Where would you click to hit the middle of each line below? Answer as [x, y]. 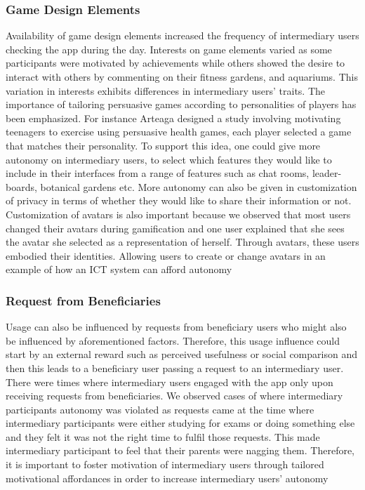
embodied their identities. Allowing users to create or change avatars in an [166, 255]
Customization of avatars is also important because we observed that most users [178, 214]
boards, [21, 186]
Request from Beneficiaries [83, 300]
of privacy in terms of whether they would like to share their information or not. [179, 200]
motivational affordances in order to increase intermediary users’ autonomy [167, 478]
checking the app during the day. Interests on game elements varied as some [169, 49]
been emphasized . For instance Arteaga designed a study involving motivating [173, 118]
